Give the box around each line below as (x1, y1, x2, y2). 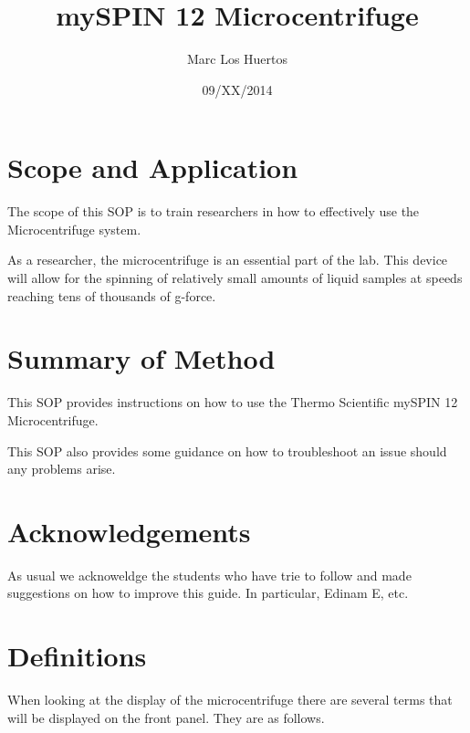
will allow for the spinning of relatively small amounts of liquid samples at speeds (7, 268, 463, 288)
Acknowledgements (7, 512, 251, 550)
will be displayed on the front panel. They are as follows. (7, 707, 325, 727)
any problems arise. (7, 459, 116, 478)
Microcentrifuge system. (7, 219, 141, 238)
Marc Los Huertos (186, 49, 288, 68)
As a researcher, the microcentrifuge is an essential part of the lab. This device (7, 250, 448, 269)
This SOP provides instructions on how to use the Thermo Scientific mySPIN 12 (7, 393, 458, 412)
